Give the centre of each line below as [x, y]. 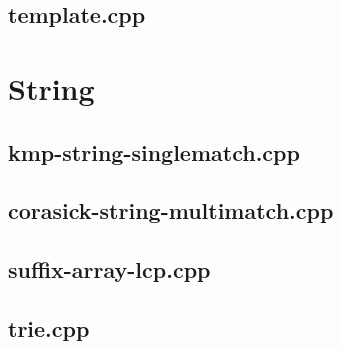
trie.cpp [49, 327]
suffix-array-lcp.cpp [109, 269]
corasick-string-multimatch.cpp [171, 210]
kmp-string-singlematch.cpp [154, 151]
